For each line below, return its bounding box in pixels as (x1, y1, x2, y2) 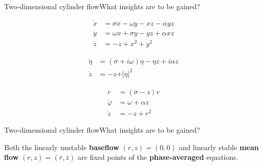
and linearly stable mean (179, 141, 259, 152)
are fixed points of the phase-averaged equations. (78, 152, 238, 162)
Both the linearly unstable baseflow (4, 141, 119, 152)
